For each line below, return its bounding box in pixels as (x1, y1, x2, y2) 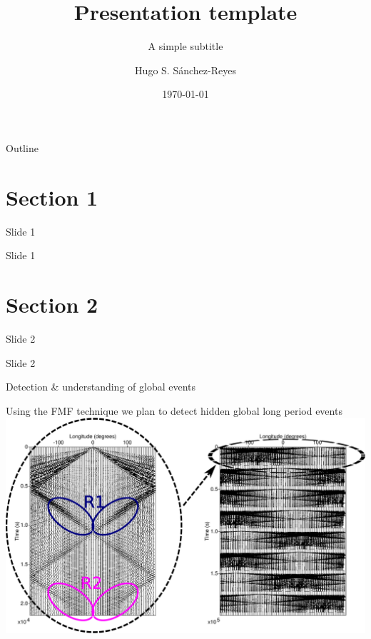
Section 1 (6, 182, 98, 211)
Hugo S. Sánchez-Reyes (135, 62, 236, 77)
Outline (6, 140, 39, 155)
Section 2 (6, 290, 98, 318)
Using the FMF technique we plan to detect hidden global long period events (6, 403, 342, 418)
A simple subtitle (148, 39, 223, 54)
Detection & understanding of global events (6, 379, 196, 394)
